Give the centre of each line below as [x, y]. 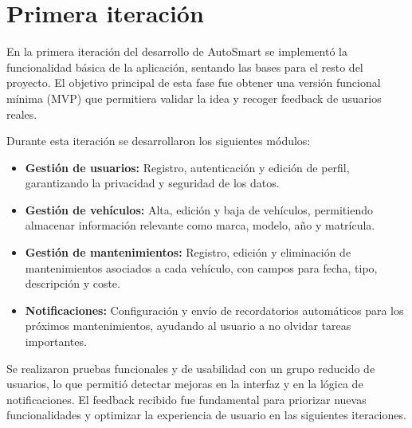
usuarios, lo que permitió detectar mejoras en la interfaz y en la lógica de [185, 384]
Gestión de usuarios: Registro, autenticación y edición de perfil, [187, 167]
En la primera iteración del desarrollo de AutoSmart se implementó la [177, 51]
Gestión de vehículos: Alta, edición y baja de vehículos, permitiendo [199, 209]
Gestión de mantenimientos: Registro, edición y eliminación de [188, 252]
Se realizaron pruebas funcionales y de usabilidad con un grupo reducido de [191, 368]
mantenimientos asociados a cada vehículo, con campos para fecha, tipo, [201, 267]
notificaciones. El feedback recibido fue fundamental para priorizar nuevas [186, 399]
